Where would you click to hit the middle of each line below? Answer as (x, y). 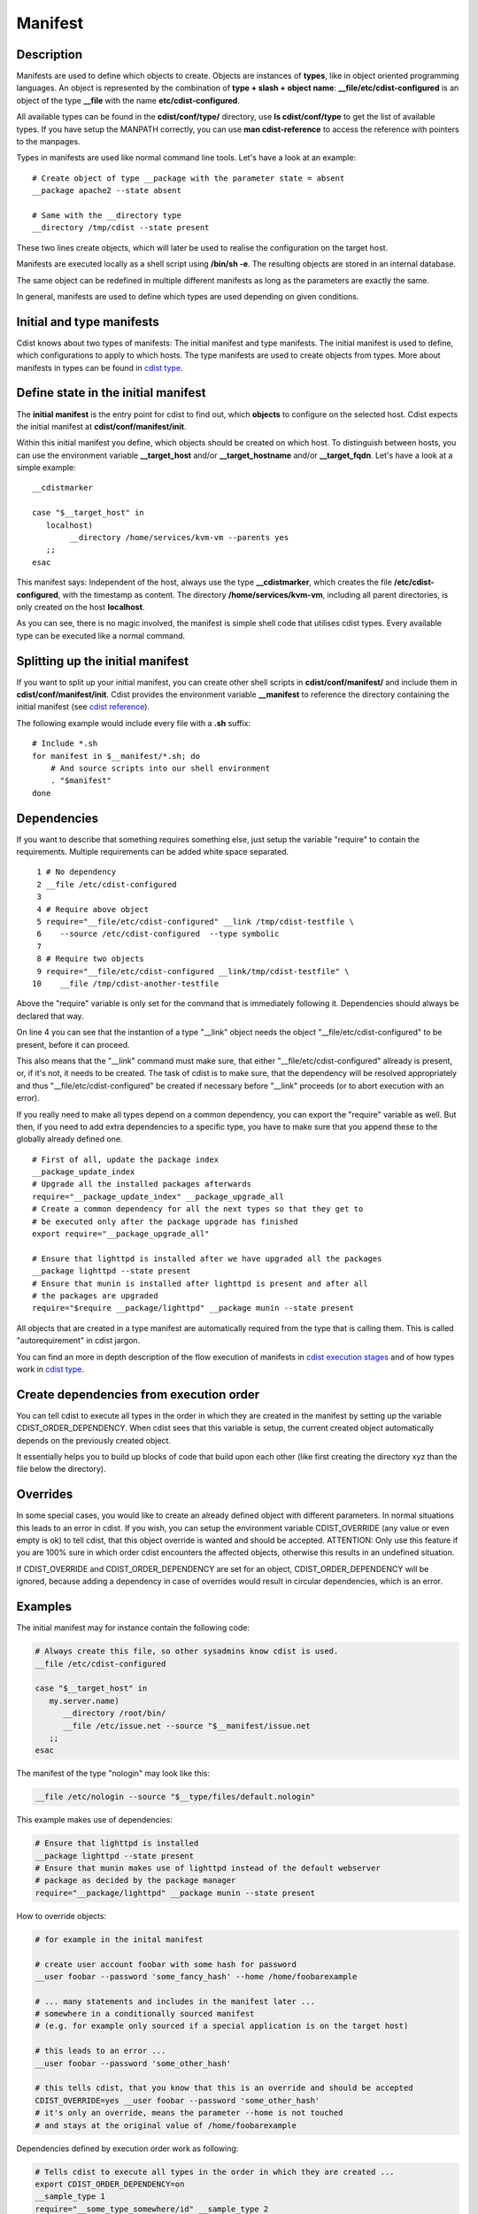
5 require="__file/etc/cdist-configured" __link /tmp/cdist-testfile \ (195, 922)
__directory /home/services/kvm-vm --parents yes (179, 538)
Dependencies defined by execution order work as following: (127, 2148)
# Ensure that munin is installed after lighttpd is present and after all (200, 1283)
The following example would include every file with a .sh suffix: (134, 723)
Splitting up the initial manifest (103, 661)
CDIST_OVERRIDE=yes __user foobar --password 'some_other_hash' (177, 2100)
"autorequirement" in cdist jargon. (78, 1341)
